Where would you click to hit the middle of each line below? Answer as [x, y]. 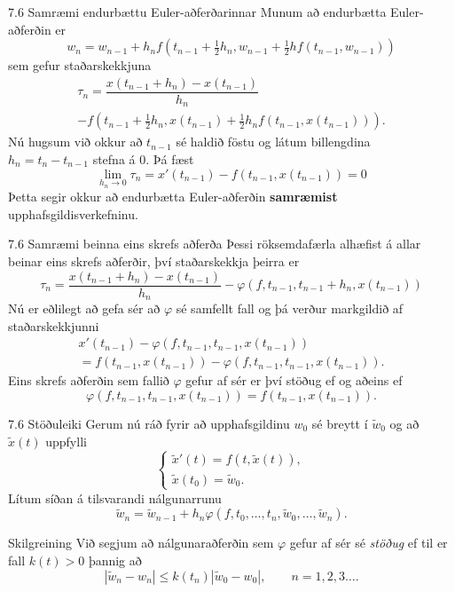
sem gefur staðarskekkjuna [80, 65]
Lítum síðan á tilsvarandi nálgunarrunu [115, 497]
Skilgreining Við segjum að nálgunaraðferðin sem [141, 543]
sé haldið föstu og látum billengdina [273, 142]
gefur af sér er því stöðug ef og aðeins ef [294, 380]
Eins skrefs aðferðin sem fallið [89, 380]
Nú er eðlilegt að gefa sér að [84, 308]
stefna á [114, 158]
